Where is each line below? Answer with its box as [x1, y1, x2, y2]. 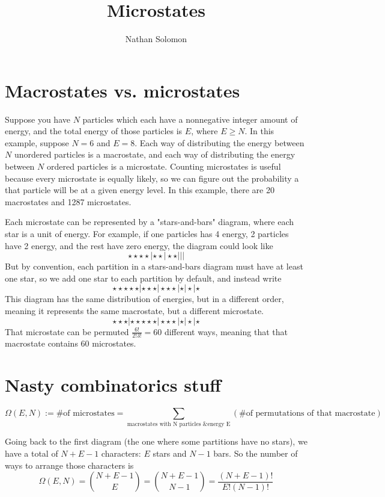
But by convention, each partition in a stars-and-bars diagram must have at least [5, 260, 303, 273]
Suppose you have [5, 113, 70, 125]
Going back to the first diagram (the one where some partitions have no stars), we [5, 435, 308, 448]
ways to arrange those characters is [5, 458, 134, 471]
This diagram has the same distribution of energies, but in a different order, [5, 292, 284, 305]
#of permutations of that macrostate [238, 409, 375, 418]
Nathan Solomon [125, 32, 187, 45]
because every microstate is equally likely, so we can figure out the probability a [5, 171, 299, 184]
